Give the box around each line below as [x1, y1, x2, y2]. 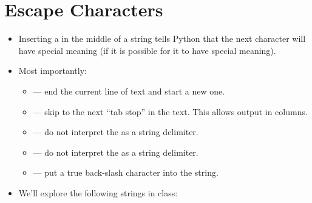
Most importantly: [18, 64, 87, 77]
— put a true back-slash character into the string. [33, 166, 219, 179]
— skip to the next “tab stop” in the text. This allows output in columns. [33, 105, 308, 118]
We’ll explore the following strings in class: [18, 186, 178, 199]
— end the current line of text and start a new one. [33, 84, 225, 97]
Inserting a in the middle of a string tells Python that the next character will [18, 32, 306, 45]
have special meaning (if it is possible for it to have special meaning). [18, 44, 276, 56]
